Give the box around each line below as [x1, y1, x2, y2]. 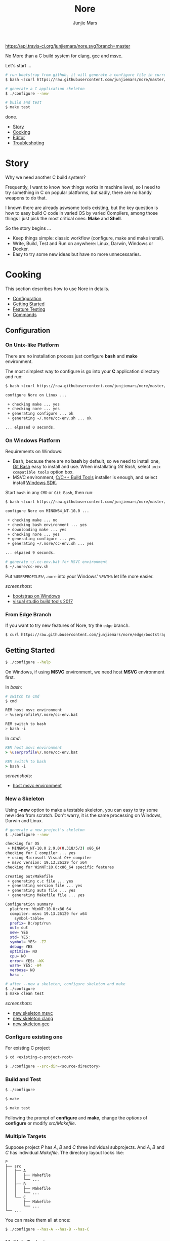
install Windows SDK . [12, 479, 57, 486]
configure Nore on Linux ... [5, 392, 67, 397]
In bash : [5, 684, 22, 690]
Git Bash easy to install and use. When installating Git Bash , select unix [12, 464, 161, 470]
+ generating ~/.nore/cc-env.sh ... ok [7, 416, 92, 421]
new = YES [10, 930, 28, 935]
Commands [12, 312, 37, 318]
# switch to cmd [5, 694, 39, 699]
